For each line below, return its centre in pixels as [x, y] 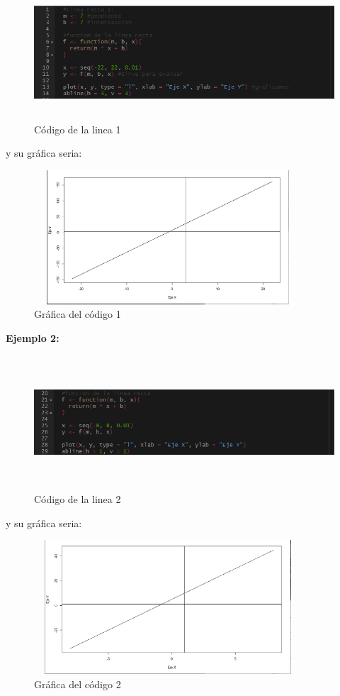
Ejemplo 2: [33, 337]
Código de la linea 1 [78, 129]
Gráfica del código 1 [78, 314]
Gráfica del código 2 [78, 684]
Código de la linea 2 [78, 499]
